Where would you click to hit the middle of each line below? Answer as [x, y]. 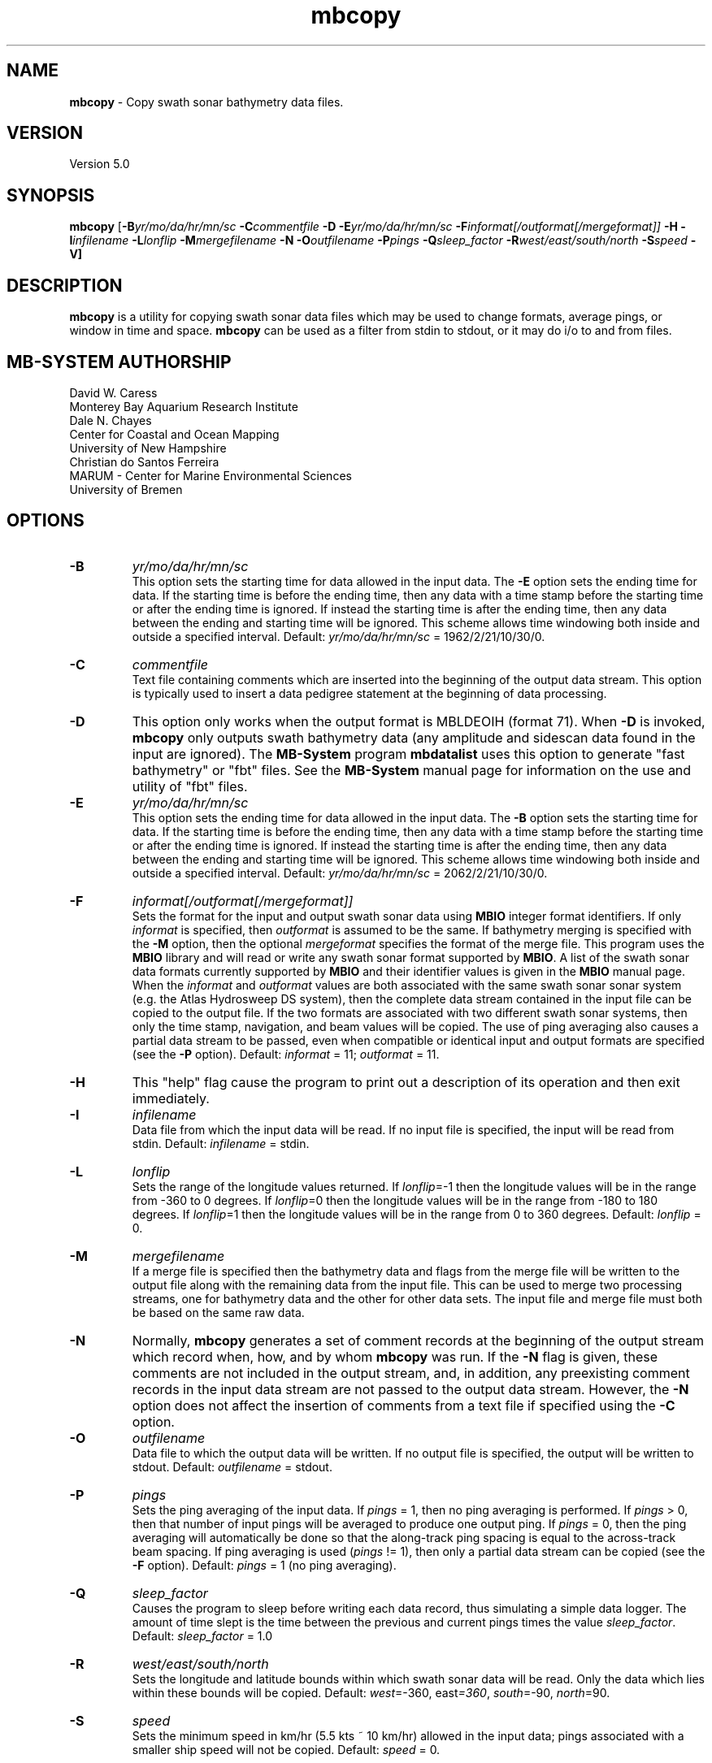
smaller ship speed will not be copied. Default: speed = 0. [286, 1749]
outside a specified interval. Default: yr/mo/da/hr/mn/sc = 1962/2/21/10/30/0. [339, 636]
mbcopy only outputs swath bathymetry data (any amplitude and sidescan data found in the [414, 737]
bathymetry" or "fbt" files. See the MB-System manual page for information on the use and [412, 770]
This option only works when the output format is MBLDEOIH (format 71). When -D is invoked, [419, 721]
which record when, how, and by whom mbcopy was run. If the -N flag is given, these [395, 1356]
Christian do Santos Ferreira [144, 461]
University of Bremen [126, 489]
